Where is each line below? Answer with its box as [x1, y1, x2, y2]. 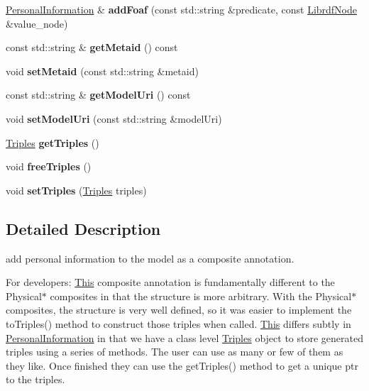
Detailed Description [6, 217, 161, 239]
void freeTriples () [6, 159, 92, 174]
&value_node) [6, 16, 68, 31]
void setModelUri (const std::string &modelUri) [6, 111, 222, 126]
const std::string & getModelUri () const [6, 87, 191, 102]
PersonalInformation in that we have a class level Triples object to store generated [6, 330, 363, 345]
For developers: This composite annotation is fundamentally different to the [6, 275, 335, 290]
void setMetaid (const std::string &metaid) [6, 63, 199, 78]
